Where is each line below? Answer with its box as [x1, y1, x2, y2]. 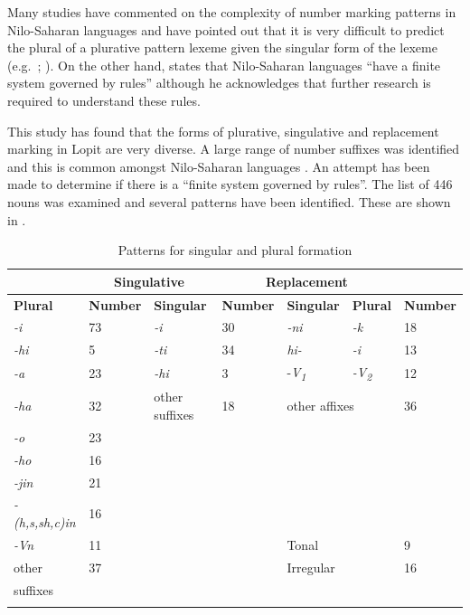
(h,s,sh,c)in [14, 513, 76, 532]
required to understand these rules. [7, 90, 201, 109]
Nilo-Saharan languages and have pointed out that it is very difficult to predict [7, 20, 445, 39]
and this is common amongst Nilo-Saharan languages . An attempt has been [7, 156, 430, 175]
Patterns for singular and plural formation [117, 241, 352, 260]
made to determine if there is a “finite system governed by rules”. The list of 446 [7, 175, 453, 194]
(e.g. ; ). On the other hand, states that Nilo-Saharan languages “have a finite [7, 55, 441, 74]
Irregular [287, 557, 335, 576]
